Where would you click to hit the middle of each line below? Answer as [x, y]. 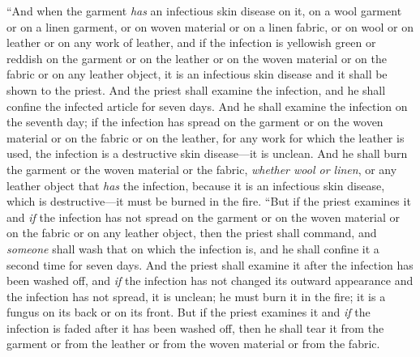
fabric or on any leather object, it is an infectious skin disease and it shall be [197, 74]
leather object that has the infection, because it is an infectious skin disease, [196, 185]
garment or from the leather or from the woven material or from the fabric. [193, 344]
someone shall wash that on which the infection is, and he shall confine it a [193, 248]
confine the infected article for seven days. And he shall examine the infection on [207, 106]
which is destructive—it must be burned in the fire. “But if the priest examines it [209, 201]
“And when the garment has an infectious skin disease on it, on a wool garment [204, 11]
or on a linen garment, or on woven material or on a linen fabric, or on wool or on [210, 26]
